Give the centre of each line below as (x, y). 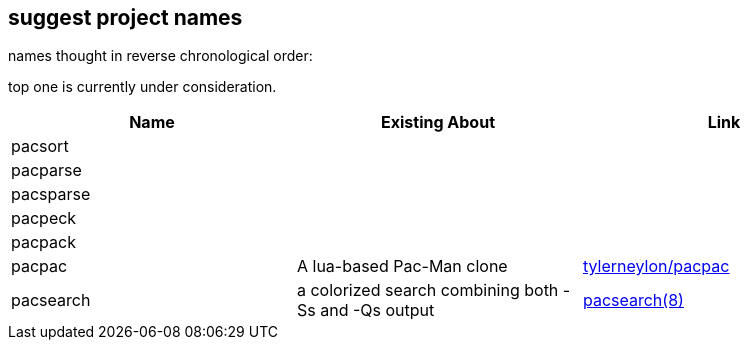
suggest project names (125, 17)
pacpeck (44, 218)
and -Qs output (377, 310)
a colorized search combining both (427, 290)
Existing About (437, 122)
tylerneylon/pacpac (656, 266)
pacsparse (51, 194)
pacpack (43, 242)
